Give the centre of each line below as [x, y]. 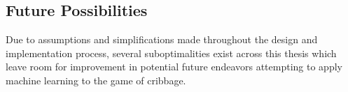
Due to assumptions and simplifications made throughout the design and [162, 39]
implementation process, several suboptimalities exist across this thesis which [171, 53]
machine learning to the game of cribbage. [96, 80]
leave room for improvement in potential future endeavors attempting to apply [174, 67]
